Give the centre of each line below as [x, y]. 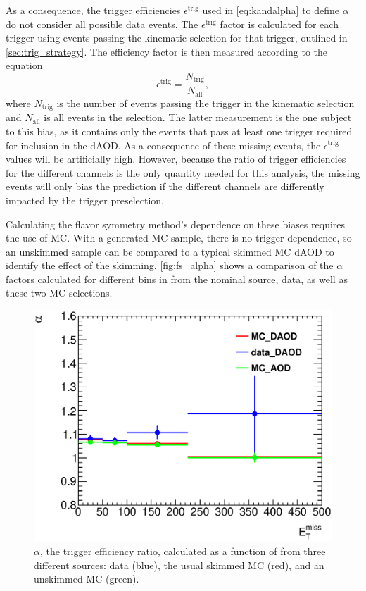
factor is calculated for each [279, 24]
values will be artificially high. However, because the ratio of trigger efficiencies [176, 159]
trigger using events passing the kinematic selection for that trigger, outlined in [177, 38]
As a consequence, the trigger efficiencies [93, 10]
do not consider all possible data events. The [102, 24]
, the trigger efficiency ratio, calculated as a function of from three [183, 551]
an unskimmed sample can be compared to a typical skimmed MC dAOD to [170, 251]
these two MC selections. [59, 293]
